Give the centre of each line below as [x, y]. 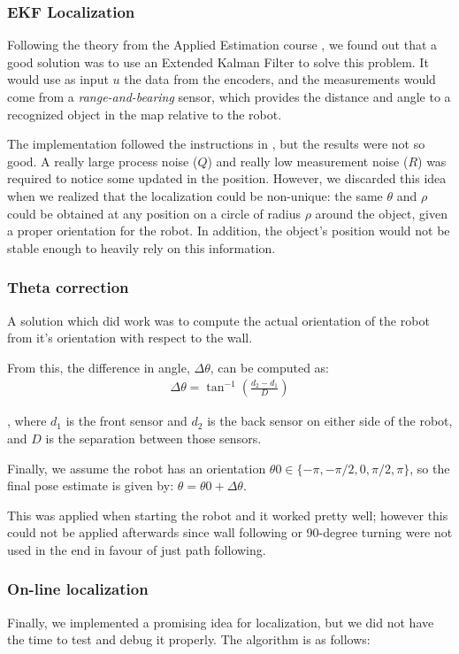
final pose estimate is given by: [91, 485]
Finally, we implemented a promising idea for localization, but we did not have [221, 622]
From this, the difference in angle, [99, 367]
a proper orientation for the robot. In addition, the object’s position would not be [229, 231]
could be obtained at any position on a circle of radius [154, 213]
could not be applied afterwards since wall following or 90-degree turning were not [230, 532]
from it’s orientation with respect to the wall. [130, 338]
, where [27, 421]
